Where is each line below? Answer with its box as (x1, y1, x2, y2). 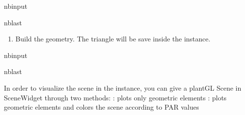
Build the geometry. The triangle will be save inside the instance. (15, 34, 210, 44)
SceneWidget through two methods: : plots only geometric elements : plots (4, 92, 227, 102)
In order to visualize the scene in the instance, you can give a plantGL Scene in (4, 82, 242, 93)
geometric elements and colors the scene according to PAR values (4, 102, 199, 112)
